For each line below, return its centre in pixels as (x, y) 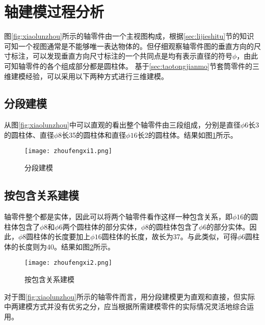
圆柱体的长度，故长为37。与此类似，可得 (169, 236)
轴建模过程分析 (54, 11)
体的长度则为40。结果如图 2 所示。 (59, 246)
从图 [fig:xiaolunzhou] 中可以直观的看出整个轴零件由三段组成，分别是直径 (122, 125)
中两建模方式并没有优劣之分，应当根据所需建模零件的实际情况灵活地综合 (125, 306)
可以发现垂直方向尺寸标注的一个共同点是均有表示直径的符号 (132, 56)
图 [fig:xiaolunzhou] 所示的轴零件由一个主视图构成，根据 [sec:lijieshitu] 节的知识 (129, 36)
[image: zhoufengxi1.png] (68, 151)
